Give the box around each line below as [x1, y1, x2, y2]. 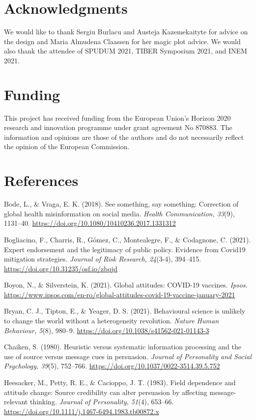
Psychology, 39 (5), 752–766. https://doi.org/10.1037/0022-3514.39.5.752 [4, 361, 220, 371]
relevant [4, 396, 28, 407]
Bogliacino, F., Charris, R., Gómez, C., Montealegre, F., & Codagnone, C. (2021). [4, 234, 251, 244]
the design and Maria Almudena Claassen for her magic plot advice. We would [4, 36, 241, 46]
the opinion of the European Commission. [4, 141, 130, 152]
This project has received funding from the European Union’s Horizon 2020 [4, 112, 231, 123]
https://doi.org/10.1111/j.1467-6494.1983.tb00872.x [4, 406, 159, 416]
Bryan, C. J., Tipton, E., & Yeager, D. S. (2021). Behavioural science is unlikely [4, 306, 246, 316]
